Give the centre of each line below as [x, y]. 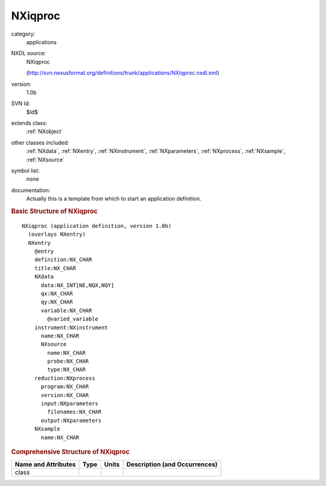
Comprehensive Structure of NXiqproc [70, 452]
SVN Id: [21, 103]
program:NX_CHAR [65, 387]
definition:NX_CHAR [63, 260]
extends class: [29, 123]
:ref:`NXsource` [45, 160]
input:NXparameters [70, 404]
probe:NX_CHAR [68, 361]
